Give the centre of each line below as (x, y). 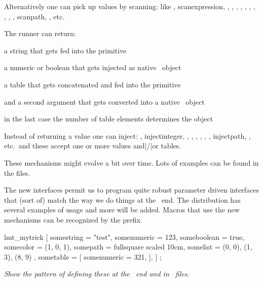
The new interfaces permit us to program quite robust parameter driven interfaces (132, 190)
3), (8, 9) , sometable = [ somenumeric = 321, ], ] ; (83, 256)
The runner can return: (40, 33)
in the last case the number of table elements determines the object (109, 119)
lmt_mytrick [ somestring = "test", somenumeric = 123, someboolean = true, (124, 237)
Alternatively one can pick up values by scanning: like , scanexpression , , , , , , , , (130, 6)
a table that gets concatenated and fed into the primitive (92, 84)
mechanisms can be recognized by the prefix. (73, 219)
